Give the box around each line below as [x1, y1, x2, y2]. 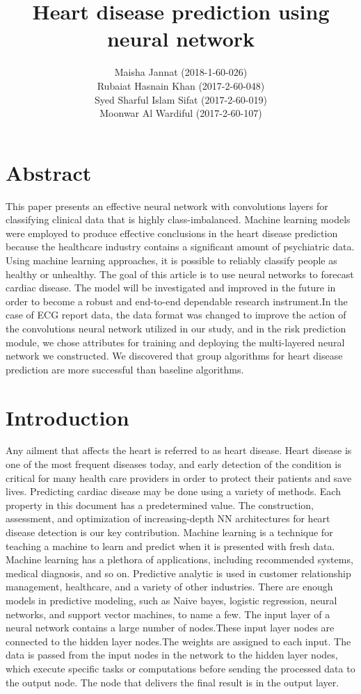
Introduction [6, 403, 129, 431]
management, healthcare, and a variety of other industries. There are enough [6, 579, 333, 594]
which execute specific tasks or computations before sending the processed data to [6, 661, 355, 675]
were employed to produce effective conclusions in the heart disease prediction [6, 225, 338, 240]
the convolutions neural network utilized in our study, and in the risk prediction [6, 321, 346, 335]
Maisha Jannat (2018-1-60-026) [114, 65, 248, 79]
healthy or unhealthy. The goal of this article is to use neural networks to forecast [6, 266, 354, 281]
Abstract [6, 158, 92, 186]
